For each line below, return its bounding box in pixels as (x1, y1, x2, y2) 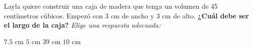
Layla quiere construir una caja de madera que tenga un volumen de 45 (4, 1, 218, 11)
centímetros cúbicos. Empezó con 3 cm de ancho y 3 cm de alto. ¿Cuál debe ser (4, 10, 249, 20)
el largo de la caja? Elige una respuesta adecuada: (4, 20, 161, 30)
